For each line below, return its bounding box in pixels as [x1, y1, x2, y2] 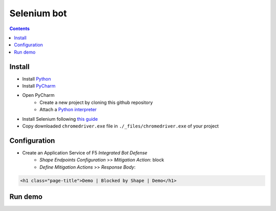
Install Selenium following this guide [22, 116, 98, 122]
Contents [9, 25, 30, 32]
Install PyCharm [22, 83, 56, 89]
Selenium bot [9, 8, 67, 19]
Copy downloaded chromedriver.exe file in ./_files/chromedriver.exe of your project [22, 123, 219, 129]
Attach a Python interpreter [39, 107, 97, 113]
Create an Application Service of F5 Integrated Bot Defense [22, 149, 148, 155]
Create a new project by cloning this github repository [39, 99, 153, 106]
